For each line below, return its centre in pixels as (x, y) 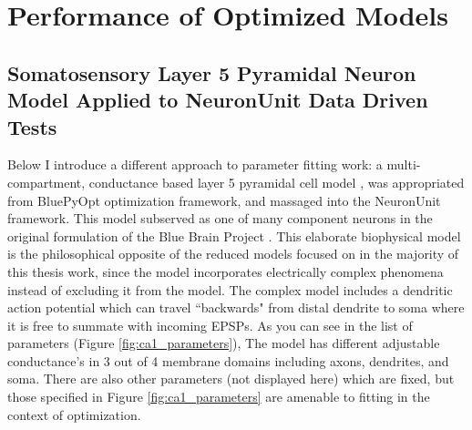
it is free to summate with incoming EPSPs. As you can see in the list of (210, 325)
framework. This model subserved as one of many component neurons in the (220, 218)
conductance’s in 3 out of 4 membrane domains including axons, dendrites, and (228, 360)
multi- (404, 164)
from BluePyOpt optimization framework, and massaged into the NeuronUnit (224, 200)
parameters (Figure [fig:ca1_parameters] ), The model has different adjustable (224, 343)
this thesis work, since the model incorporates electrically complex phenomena (226, 271)
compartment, (46, 182)
